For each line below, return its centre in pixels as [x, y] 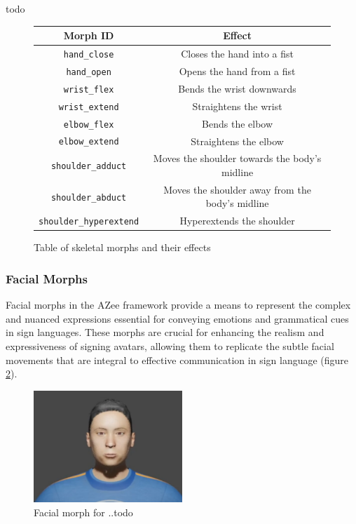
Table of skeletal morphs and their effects [122, 247]
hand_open [89, 72]
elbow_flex [89, 125]
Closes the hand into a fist [238, 53]
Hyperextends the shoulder [237, 221]
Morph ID [89, 35]
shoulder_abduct [89, 197]
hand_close [89, 54]
